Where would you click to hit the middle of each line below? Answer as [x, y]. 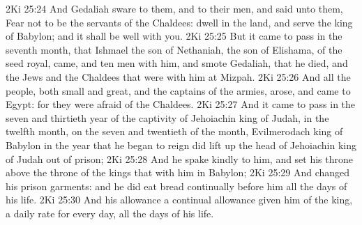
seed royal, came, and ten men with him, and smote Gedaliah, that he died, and [177, 63]
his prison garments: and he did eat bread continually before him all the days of [176, 186]
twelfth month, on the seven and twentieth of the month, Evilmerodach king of [174, 131]
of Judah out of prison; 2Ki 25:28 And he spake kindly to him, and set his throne [180, 158]
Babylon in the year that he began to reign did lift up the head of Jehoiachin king [181, 145]
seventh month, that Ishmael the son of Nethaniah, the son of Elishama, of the [174, 49]
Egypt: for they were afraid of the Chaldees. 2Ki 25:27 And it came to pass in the [181, 104]
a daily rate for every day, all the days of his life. [110, 213]
